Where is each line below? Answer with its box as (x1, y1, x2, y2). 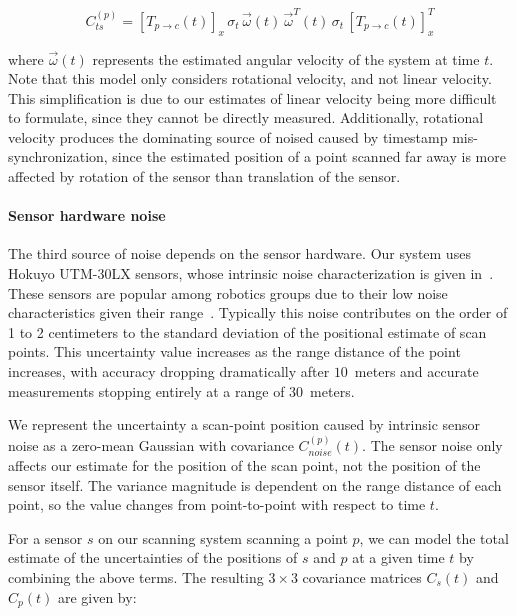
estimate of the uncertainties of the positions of (8, 547, 298, 568)
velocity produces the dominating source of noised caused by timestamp (8, 126, 448, 147)
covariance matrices (302, 567, 422, 588)
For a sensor (8, 527, 83, 548)
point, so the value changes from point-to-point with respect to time (8, 494, 426, 515)
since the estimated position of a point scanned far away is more (112, 146, 506, 167)
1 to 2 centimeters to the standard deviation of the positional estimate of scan (8, 321, 487, 342)
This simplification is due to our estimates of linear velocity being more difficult (8, 87, 497, 108)
